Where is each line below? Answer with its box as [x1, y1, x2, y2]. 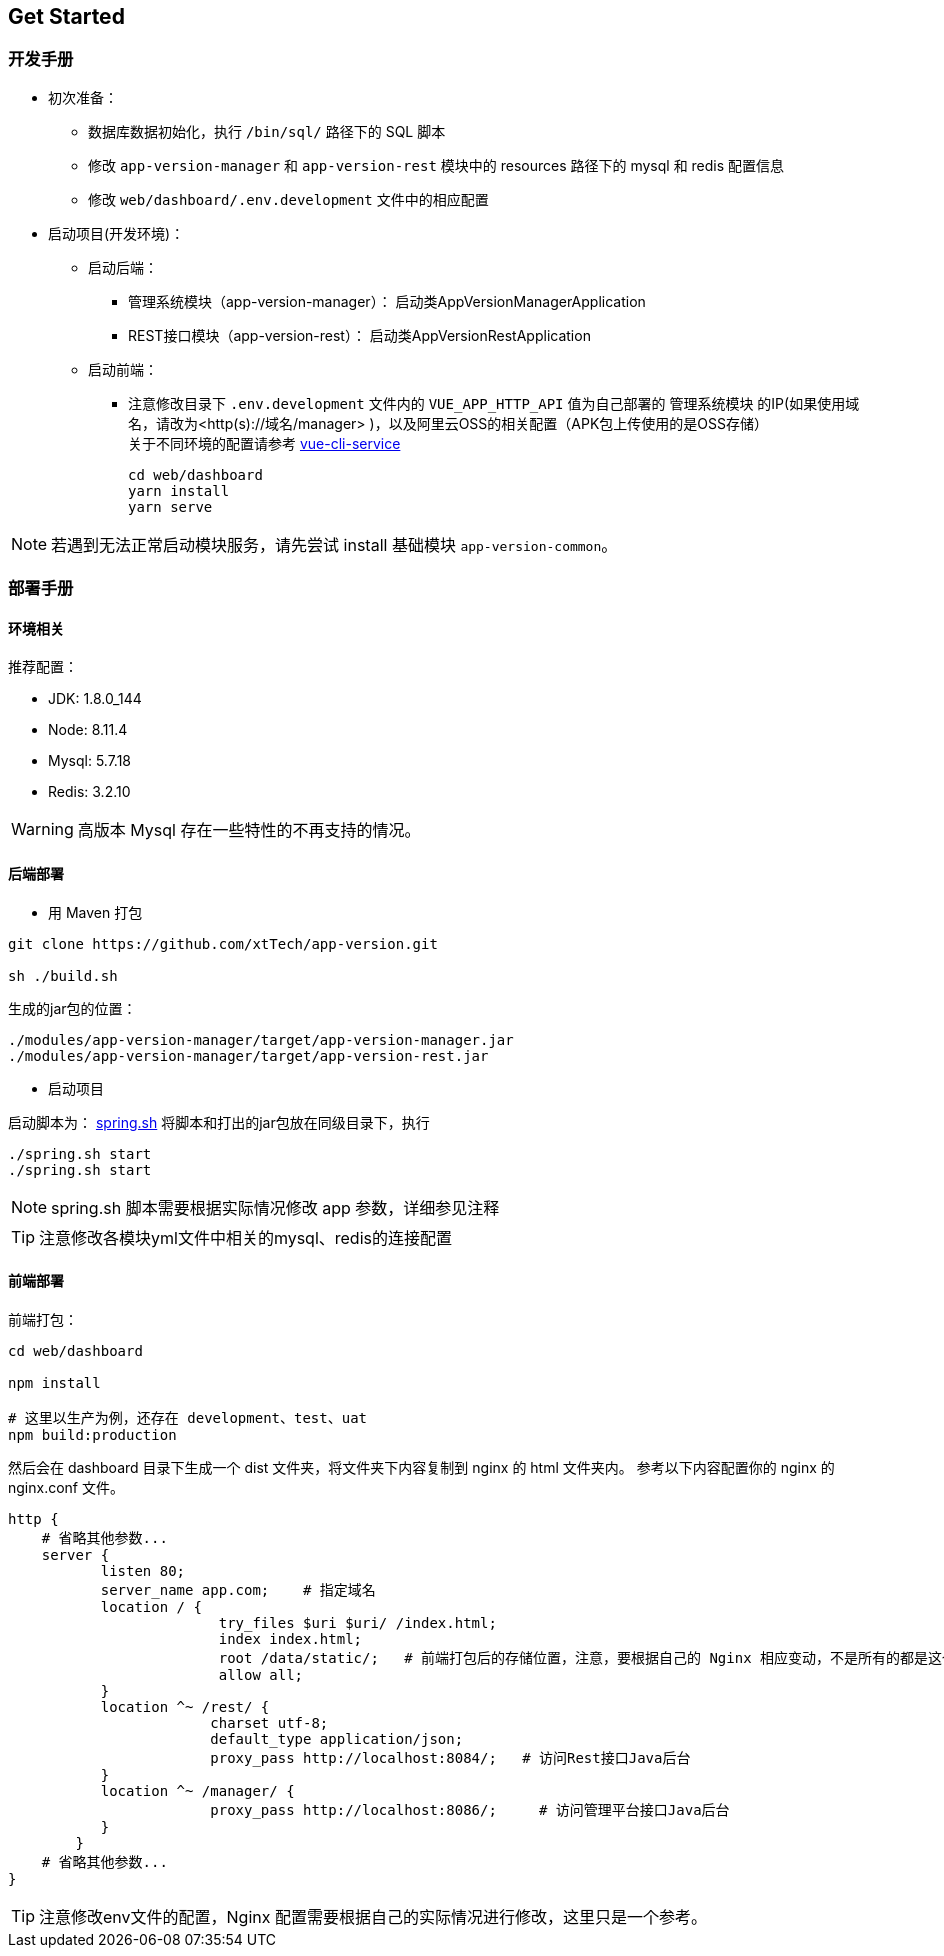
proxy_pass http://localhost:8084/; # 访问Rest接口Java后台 [210, 1749, 691, 1766]
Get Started [8, 4, 125, 29]
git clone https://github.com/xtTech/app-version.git [8, 935, 438, 952]
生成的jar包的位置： [8, 999, 137, 1017]
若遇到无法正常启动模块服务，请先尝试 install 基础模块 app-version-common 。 [51, 534, 618, 555]
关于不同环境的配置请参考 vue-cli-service [128, 434, 401, 452]
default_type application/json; [210, 1730, 464, 1747]
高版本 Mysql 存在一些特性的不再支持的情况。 [77, 820, 421, 841]
